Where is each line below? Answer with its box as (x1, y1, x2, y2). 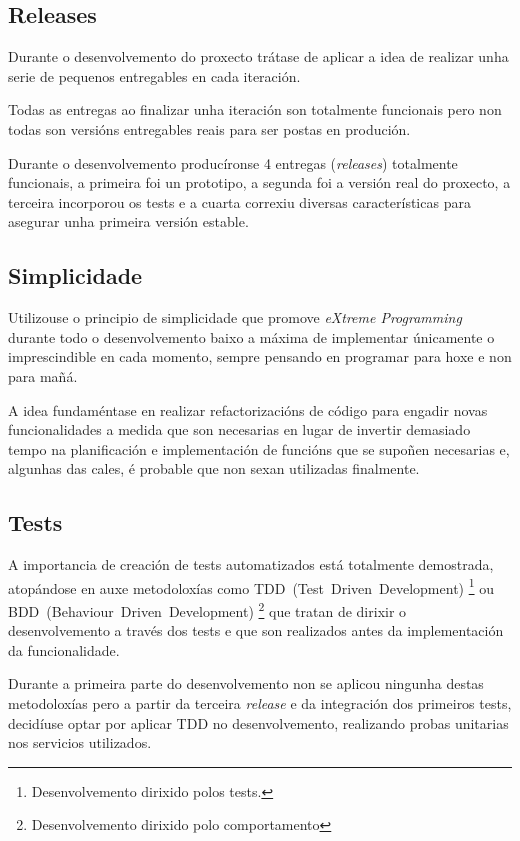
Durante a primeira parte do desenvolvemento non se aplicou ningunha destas (8, 673, 484, 694)
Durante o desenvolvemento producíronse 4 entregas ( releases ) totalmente (8, 152, 458, 173)
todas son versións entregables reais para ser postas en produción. (8, 118, 411, 139)
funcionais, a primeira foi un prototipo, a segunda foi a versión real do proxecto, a (8, 172, 511, 193)
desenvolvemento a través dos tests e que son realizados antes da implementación (8, 620, 504, 641)
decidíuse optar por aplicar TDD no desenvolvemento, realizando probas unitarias (8, 712, 509, 733)
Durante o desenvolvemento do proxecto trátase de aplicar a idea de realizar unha (8, 46, 509, 67)
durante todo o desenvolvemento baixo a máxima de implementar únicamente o (8, 326, 495, 347)
